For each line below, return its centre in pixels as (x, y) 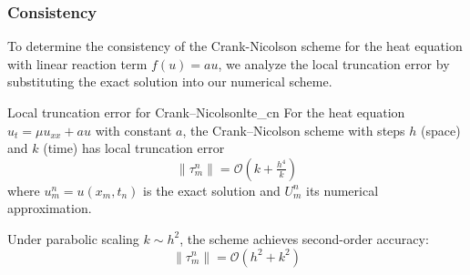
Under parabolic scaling (73, 238)
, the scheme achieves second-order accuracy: (304, 238)
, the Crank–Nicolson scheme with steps (294, 130)
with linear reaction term (77, 63)
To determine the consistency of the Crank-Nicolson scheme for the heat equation (235, 46)
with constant (133, 130)
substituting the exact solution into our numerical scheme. (170, 81)
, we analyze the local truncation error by (334, 63)
